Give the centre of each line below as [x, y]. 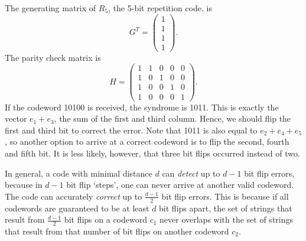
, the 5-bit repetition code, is [160, 8]
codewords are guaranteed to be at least [77, 208]
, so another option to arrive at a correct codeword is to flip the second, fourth [147, 141]
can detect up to [191, 173]
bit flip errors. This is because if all [225, 196]
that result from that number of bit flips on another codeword [117, 231]
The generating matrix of [51, 8]
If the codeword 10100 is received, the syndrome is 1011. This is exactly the [142, 107]
